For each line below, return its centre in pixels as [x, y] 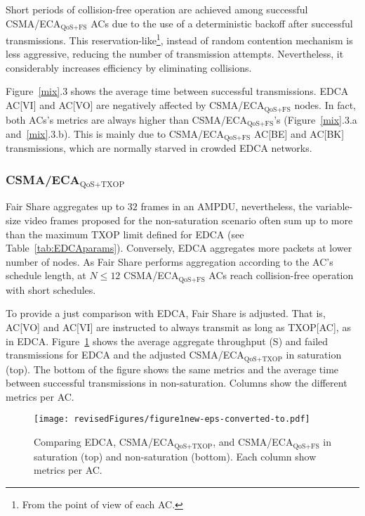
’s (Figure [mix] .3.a [316, 119]
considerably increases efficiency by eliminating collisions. [129, 67]
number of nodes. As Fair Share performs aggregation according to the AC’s [170, 261]
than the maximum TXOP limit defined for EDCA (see [125, 234]
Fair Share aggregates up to [65, 206]
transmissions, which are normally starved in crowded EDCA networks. [159, 148]
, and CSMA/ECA [253, 442]
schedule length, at [46, 275]
